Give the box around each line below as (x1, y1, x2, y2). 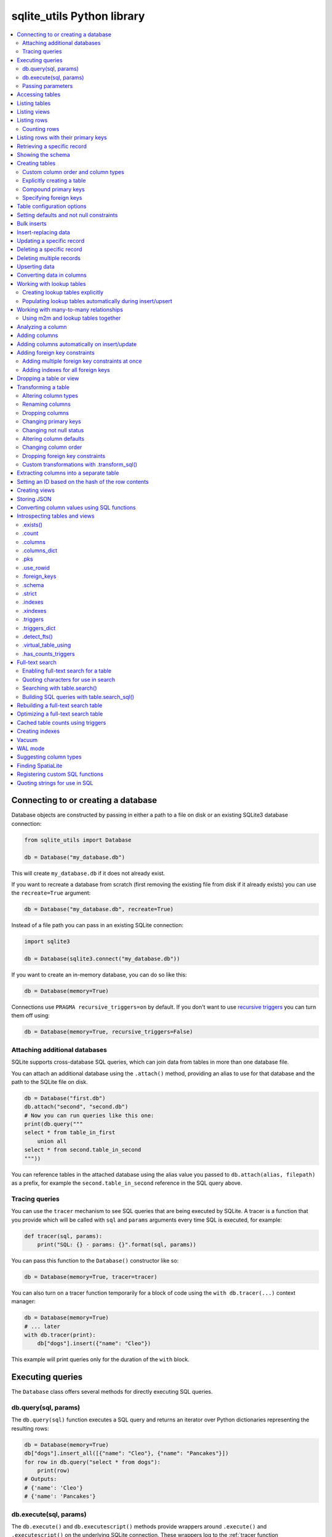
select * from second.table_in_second (24, 1147, 141, 1153)
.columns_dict (22, 547, 58, 554)
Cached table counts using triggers (17, 719, 106, 726)
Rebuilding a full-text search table (17, 701, 103, 709)
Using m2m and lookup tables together (22, 314, 121, 322)
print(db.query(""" (24, 1121, 83, 1128)
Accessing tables (17, 91, 61, 98)
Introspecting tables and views (17, 512, 95, 520)
